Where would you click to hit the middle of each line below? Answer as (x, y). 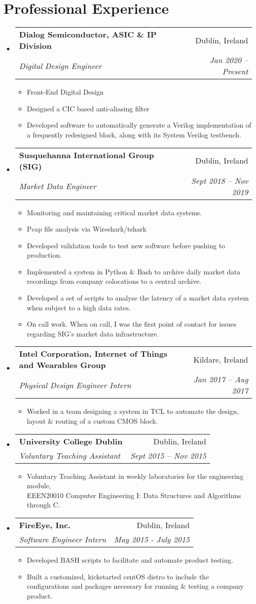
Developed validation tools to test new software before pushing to (126, 245)
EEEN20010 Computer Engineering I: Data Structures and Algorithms (134, 495)
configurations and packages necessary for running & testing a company (135, 586)
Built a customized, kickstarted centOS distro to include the (118, 576)
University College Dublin (71, 441)
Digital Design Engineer (60, 66)
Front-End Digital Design (65, 92)
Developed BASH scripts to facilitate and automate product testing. (130, 560)
